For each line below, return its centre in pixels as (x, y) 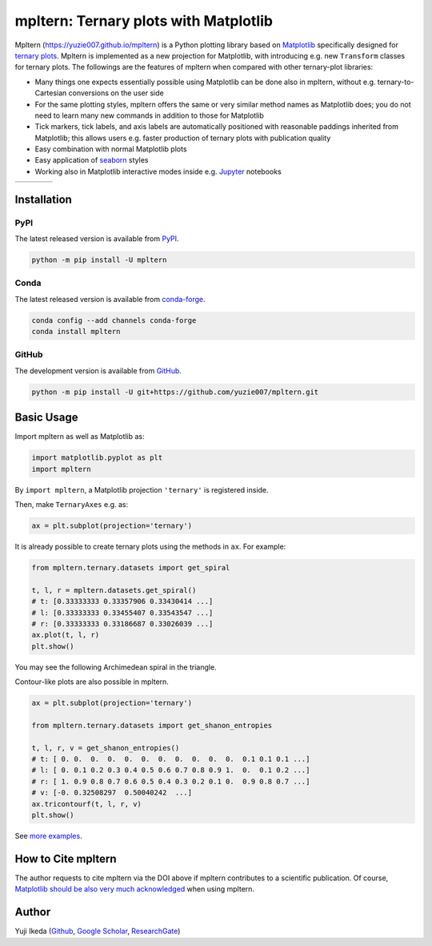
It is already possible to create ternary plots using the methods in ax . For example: (150, 547)
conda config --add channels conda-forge (114, 320)
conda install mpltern (76, 332)
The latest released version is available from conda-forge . (110, 299)
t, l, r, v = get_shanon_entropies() (106, 748)
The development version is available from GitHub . (98, 370)
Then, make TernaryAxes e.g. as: (72, 505)
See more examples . (49, 836)
